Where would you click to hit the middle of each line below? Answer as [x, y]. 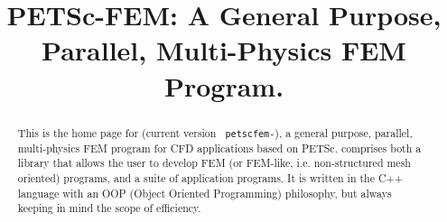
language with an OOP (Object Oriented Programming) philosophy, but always [205, 193]
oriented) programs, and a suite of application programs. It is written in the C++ [210, 178]
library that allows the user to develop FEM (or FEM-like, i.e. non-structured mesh [214, 163]
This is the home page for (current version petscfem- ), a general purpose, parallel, [215, 132]
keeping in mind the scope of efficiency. [109, 208]
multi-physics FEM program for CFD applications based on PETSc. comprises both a [219, 148]
